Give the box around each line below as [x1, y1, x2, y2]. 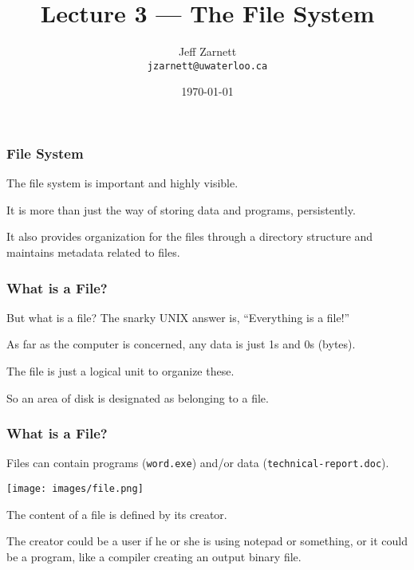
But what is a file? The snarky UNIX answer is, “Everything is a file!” [6, 309, 350, 325]
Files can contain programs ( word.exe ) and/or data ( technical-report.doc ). [6, 454, 389, 471]
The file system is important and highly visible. [6, 175, 239, 191]
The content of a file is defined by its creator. [6, 505, 227, 522]
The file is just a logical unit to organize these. [6, 363, 235, 379]
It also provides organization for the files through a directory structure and [6, 228, 373, 245]
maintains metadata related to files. [6, 244, 180, 261]
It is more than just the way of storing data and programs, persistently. [6, 201, 356, 218]
